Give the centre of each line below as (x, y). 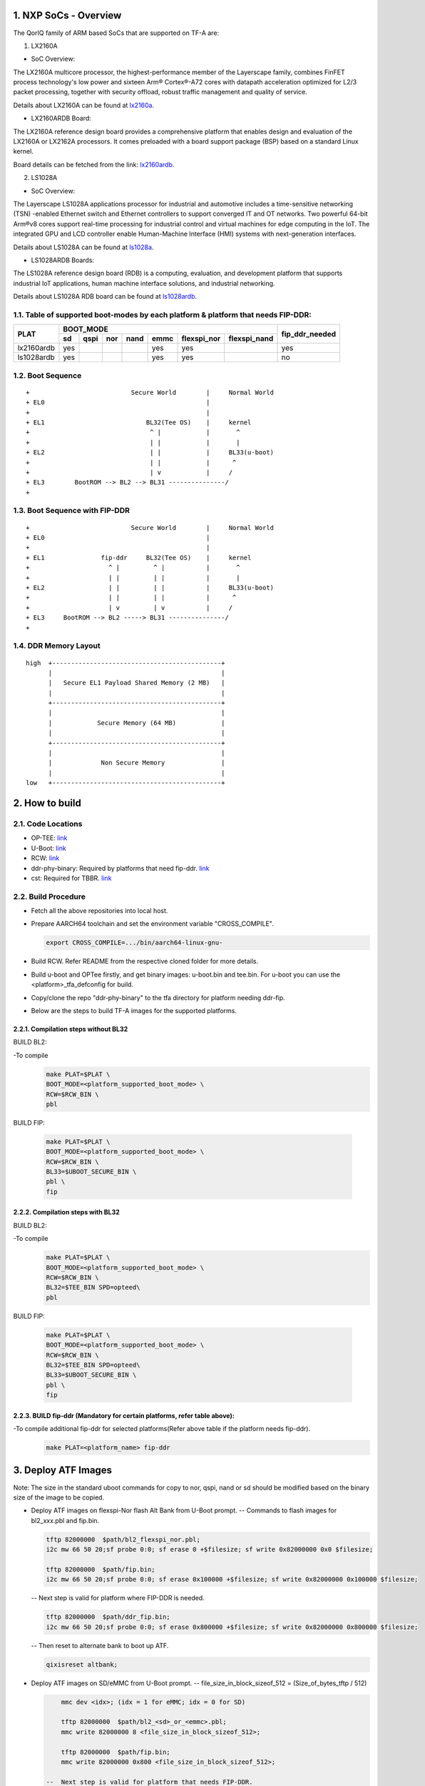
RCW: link (45, 858)
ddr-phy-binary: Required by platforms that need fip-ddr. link (120, 868)
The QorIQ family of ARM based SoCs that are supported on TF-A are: (116, 33)
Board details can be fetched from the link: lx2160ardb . (94, 164)
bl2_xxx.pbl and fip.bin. (65, 1520)
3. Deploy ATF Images (63, 1471)
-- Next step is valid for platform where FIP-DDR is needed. (118, 1598)
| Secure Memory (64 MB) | (137, 723)
